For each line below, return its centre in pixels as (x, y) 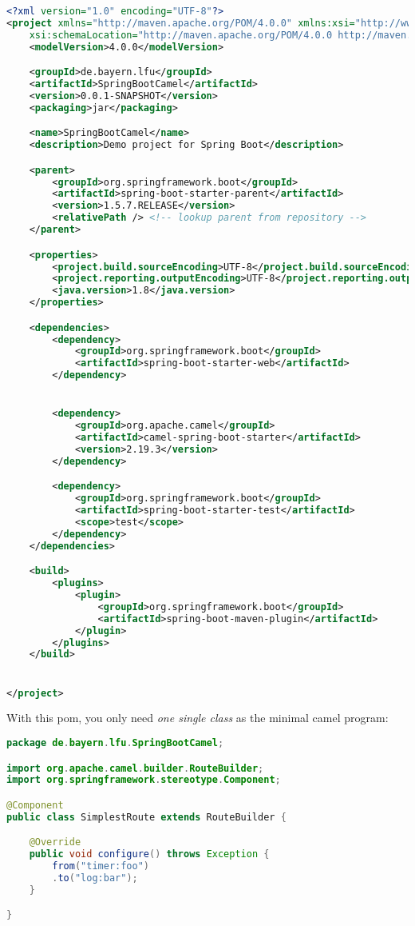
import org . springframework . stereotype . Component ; (144, 780)
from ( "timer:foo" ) (101, 866)
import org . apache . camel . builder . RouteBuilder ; (135, 768)
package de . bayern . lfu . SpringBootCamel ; (115, 743)
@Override (55, 842)
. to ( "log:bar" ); (95, 878)
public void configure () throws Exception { (149, 854)
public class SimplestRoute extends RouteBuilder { (146, 817)
